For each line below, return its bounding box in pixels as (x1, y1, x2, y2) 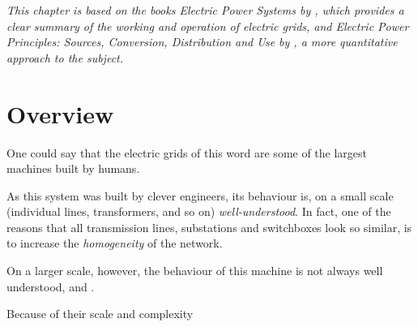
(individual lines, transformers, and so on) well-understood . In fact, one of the (6, 203, 391, 220)
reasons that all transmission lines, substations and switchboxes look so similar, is (6, 218, 412, 235)
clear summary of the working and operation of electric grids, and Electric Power (6, 17, 409, 34)
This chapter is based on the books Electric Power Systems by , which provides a (6, 2, 404, 18)
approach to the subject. (6, 49, 124, 66)
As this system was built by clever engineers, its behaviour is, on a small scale (6, 187, 394, 204)
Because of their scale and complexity (6, 305, 194, 322)
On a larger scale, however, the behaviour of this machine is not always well (6, 262, 383, 279)
